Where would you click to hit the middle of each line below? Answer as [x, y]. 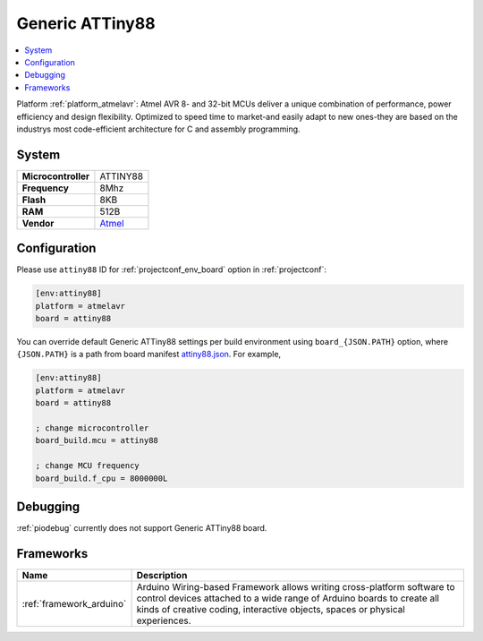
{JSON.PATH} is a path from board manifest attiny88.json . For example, [149, 355]
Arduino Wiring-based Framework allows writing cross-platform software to [296, 586]
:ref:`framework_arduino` [74, 603]
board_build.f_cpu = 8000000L [102, 478]
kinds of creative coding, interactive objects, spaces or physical [271, 609]
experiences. [164, 620]
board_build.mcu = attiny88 [97, 440]
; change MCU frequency [88, 466]
